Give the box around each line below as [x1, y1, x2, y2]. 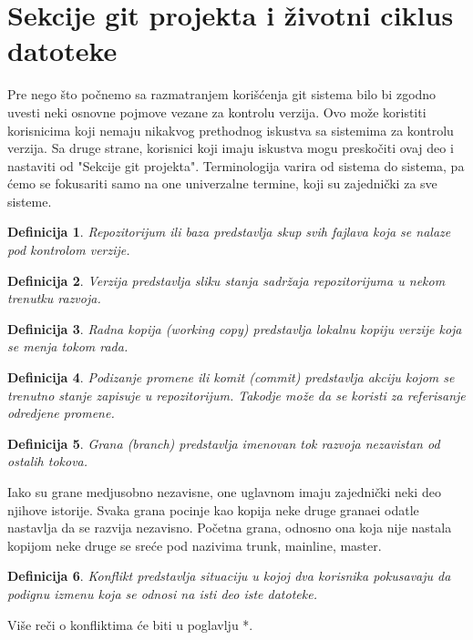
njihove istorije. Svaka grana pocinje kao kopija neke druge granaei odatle [7, 500, 419, 519]
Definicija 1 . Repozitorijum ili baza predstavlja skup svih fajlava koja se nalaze [7, 222, 451, 241]
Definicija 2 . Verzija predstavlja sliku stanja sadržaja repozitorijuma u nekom [7, 270, 446, 290]
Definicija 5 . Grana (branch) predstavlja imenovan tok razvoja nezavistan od [7, 433, 440, 452]
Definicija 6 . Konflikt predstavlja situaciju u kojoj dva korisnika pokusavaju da [7, 566, 451, 585]
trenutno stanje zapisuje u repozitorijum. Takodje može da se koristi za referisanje [7, 385, 466, 404]
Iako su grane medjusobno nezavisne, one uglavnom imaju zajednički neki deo [7, 483, 441, 501]
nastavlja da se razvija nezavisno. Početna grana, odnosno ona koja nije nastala [7, 518, 452, 537]
